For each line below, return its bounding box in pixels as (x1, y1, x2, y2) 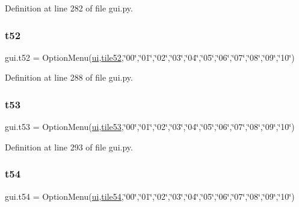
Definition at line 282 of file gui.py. (5, 2, 133, 14)
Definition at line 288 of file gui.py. (5, 71, 133, 84)
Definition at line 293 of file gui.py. (5, 140, 133, 153)
